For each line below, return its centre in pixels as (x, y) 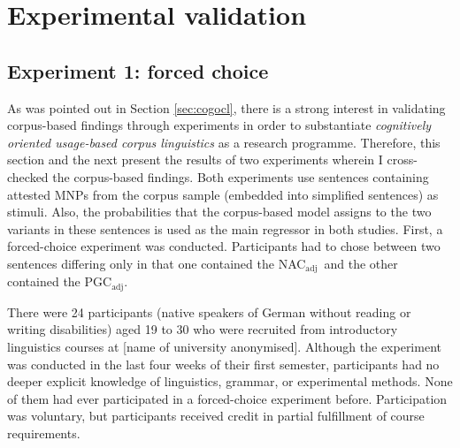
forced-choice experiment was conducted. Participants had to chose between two (224, 246)
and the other (361, 263)
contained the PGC (60, 281)
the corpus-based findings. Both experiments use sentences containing (241, 176)
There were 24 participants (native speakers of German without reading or (209, 311)
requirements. (44, 433)
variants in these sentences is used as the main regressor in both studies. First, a (225, 228)
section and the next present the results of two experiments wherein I (195, 159)
